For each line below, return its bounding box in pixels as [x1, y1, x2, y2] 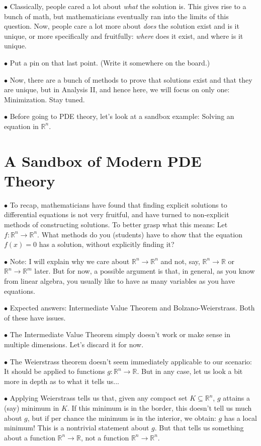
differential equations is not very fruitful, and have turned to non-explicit [4, 209, 229, 220]
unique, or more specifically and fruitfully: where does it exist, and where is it [4, 30, 243, 41]
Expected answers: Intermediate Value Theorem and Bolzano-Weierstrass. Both [10, 302, 255, 313]
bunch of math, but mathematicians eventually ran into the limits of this [4, 11, 229, 21]
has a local [224, 412, 257, 423]
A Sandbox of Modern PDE [4, 150, 202, 171]
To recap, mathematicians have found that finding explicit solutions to [10, 199, 227, 210]
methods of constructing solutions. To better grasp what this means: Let [4, 219, 228, 230]
